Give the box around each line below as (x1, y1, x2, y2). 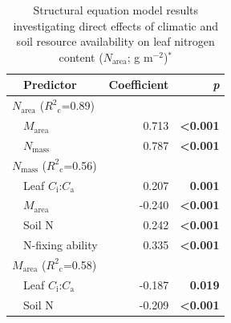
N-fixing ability (23, 236, 98, 253)
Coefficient (108, 76, 169, 93)
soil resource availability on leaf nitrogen (16, 33, 215, 50)
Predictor (23, 76, 77, 93)
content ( (59, 48, 103, 65)
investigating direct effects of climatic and (13, 17, 219, 34)
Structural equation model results (33, 2, 199, 18)
